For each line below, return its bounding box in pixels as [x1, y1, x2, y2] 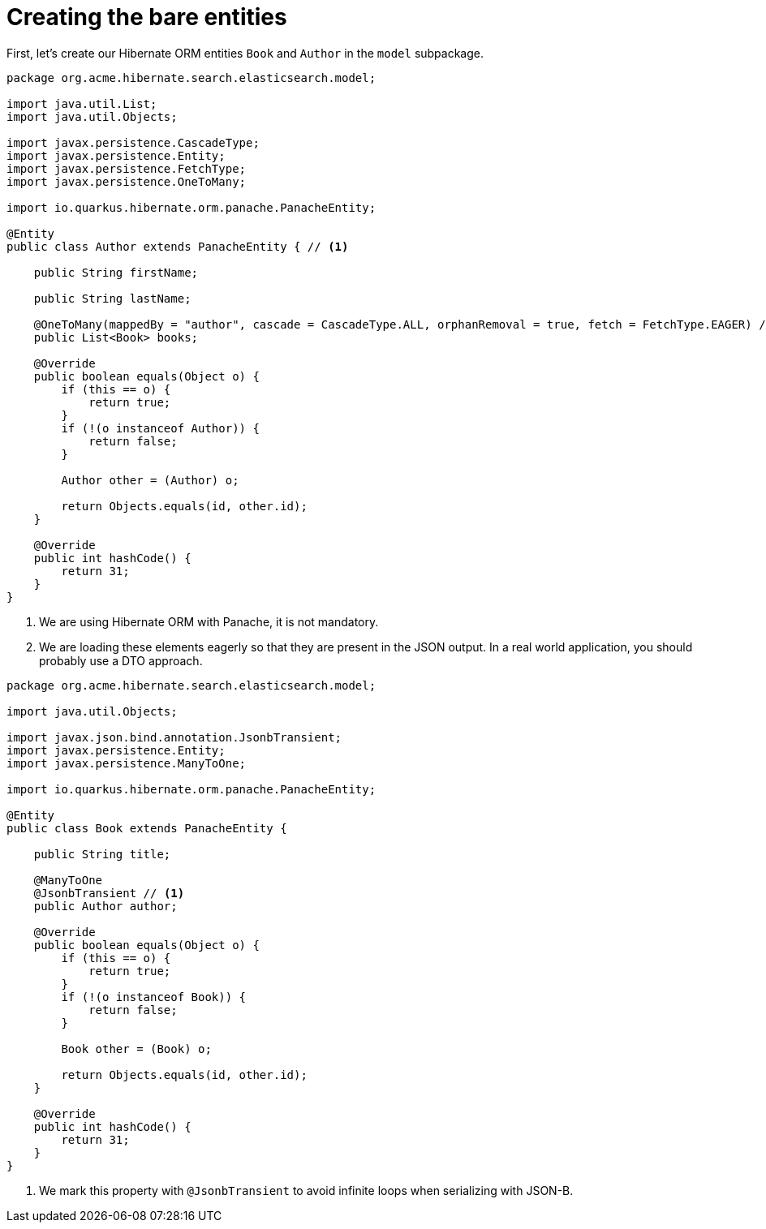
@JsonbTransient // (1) [33, 886, 185, 900]
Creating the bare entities [6, 3, 287, 31]
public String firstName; [33, 265, 199, 279]
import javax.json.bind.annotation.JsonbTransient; [6, 730, 342, 744]
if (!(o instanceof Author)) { [61, 421, 260, 435]
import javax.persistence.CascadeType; [6, 135, 260, 149]
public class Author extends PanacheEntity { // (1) [6, 239, 349, 253]
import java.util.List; [6, 97, 157, 110]
